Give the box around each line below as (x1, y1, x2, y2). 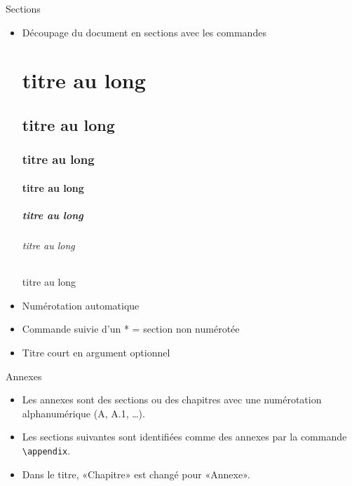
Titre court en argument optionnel (22, 345, 170, 359)
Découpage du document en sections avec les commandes (22, 25, 266, 39)
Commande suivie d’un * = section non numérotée (22, 321, 240, 336)
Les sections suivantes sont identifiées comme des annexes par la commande (22, 429, 347, 444)
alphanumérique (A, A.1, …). (22, 405, 145, 420)
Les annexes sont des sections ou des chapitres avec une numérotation (22, 392, 322, 407)
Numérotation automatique (22, 298, 140, 312)
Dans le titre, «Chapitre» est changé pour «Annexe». (22, 466, 250, 481)
